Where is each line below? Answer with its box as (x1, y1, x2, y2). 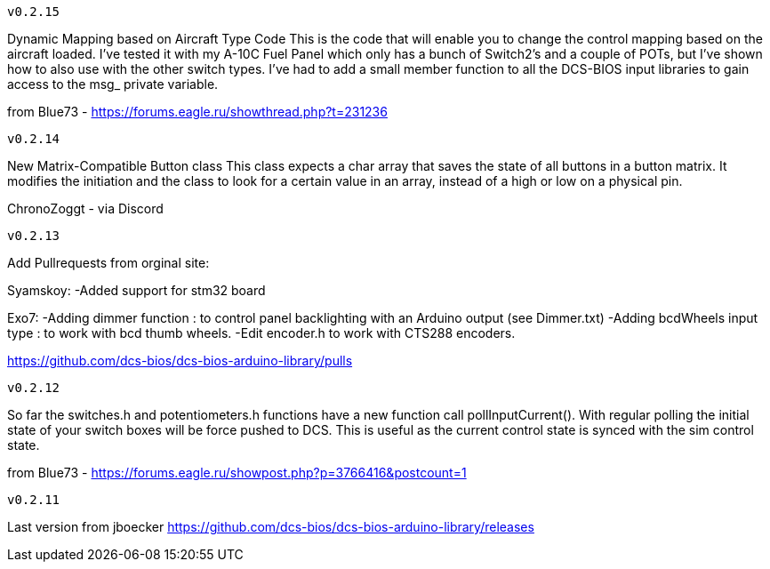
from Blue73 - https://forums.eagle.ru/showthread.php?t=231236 (7, 104, 388, 119)
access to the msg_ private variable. (7, 76, 219, 92)
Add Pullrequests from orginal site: (7, 255, 210, 270)
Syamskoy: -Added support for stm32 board (7, 283, 266, 298)
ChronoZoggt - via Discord (7, 201, 164, 216)
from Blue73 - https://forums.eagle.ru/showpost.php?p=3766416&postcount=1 (7, 465, 467, 480)
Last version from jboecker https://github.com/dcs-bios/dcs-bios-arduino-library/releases (7, 519, 534, 534)
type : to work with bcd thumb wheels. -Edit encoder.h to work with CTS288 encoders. (7, 325, 516, 341)
